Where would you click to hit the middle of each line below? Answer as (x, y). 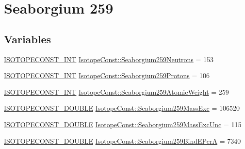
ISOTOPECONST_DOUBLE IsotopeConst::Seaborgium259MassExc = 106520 (122, 108)
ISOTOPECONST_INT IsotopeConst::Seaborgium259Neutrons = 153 (109, 59)
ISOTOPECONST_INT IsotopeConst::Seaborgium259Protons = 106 (107, 75)
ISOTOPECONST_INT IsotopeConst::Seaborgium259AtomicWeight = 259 (116, 91)
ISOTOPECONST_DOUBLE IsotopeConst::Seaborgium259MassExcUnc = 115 (123, 124)
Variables (28, 39)
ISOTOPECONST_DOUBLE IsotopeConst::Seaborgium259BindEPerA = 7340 (122, 141)
